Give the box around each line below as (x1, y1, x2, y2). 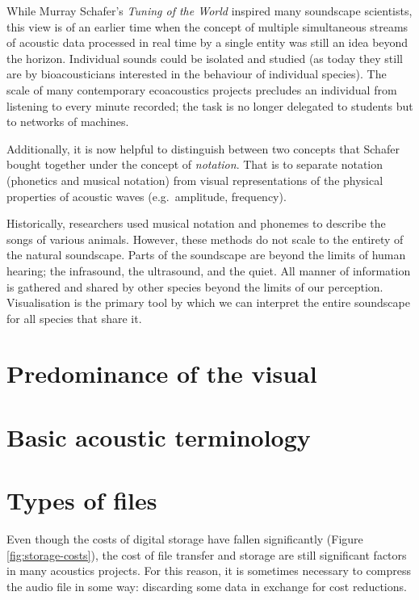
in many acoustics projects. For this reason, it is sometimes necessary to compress (6, 562, 411, 579)
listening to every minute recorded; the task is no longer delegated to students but (6, 97, 413, 114)
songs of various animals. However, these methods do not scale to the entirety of (6, 230, 404, 247)
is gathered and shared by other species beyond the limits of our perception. (6, 278, 383, 295)
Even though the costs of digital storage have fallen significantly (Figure (6, 531, 363, 548)
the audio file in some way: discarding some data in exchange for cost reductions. (6, 577, 407, 594)
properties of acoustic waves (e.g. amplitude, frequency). (6, 187, 287, 204)
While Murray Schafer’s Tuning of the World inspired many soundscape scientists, (6, 2, 413, 19)
